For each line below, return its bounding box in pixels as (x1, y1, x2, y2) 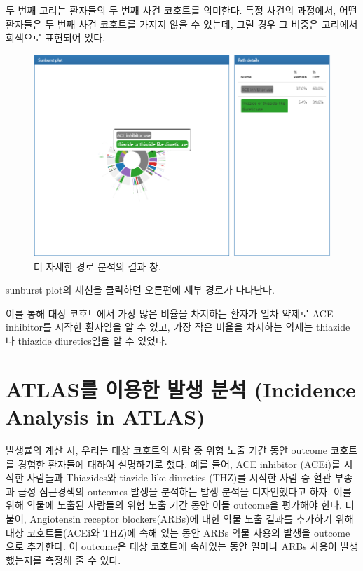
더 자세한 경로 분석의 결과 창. (34, 259, 161, 273)
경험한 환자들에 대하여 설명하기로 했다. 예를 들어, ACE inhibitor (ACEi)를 (18, 456, 341, 471)
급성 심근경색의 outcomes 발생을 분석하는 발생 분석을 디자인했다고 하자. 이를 (18, 483, 352, 498)
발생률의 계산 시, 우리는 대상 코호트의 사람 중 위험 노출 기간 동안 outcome (6, 442, 327, 457)
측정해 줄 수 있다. (45, 552, 121, 567)
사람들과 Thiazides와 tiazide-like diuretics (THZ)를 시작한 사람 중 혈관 (27, 470, 331, 485)
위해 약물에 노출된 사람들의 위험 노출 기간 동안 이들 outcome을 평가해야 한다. (6, 497, 343, 512)
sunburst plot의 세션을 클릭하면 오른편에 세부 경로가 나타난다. (6, 282, 275, 297)
